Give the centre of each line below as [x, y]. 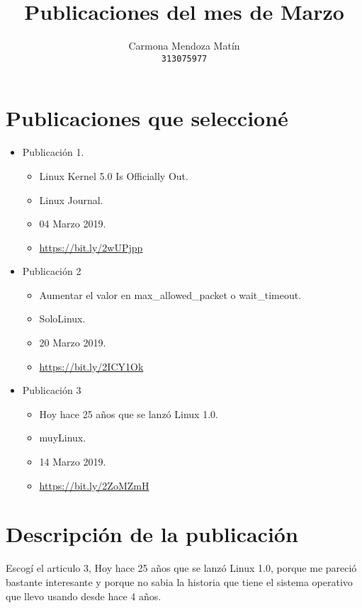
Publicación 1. [53, 152]
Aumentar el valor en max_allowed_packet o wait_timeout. [170, 294]
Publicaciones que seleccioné [147, 118]
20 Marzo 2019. [73, 343]
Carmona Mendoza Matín [184, 46]
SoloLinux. [62, 319]
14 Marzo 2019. [73, 462]
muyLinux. [63, 438]
